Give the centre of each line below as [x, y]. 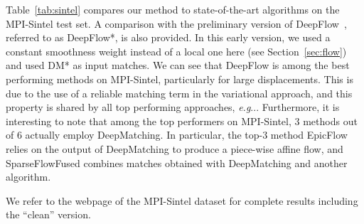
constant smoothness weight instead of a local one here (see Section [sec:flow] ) [176, 51]
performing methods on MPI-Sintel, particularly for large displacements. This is [180, 79]
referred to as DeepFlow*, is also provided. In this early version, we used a [168, 37]
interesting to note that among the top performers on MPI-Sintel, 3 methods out [182, 121]
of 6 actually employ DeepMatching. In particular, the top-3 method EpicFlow [177, 135]
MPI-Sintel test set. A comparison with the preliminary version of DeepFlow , [176, 23]
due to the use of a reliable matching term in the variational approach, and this [179, 93]
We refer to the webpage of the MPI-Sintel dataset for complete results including [182, 200]
